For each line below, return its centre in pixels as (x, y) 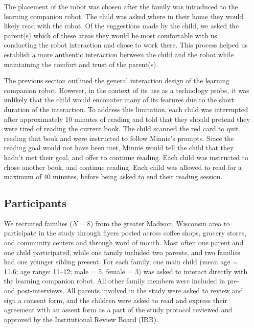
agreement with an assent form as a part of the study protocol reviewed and (118, 310)
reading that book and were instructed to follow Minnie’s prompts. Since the (119, 138)
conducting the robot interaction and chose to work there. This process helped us (126, 45)
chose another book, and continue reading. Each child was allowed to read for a (123, 167)
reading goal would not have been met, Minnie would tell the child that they (119, 148)
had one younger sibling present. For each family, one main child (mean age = (121, 262)
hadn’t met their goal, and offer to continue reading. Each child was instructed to (126, 157)
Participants (35, 203)
